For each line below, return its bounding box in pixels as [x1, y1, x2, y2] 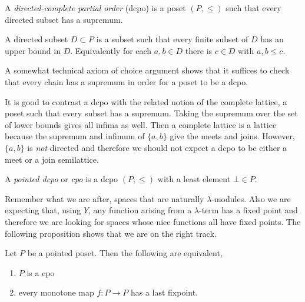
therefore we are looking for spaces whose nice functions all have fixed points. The [5, 215, 301, 227]
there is [185, 44, 213, 56]
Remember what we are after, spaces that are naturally [5, 192, 204, 204]
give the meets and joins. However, [170, 130, 295, 142]
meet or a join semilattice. [5, 153, 99, 165]
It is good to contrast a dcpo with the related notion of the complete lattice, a [5, 95, 287, 108]
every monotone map [18, 286, 94, 298]
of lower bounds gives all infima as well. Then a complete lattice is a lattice [5, 118, 277, 130]
